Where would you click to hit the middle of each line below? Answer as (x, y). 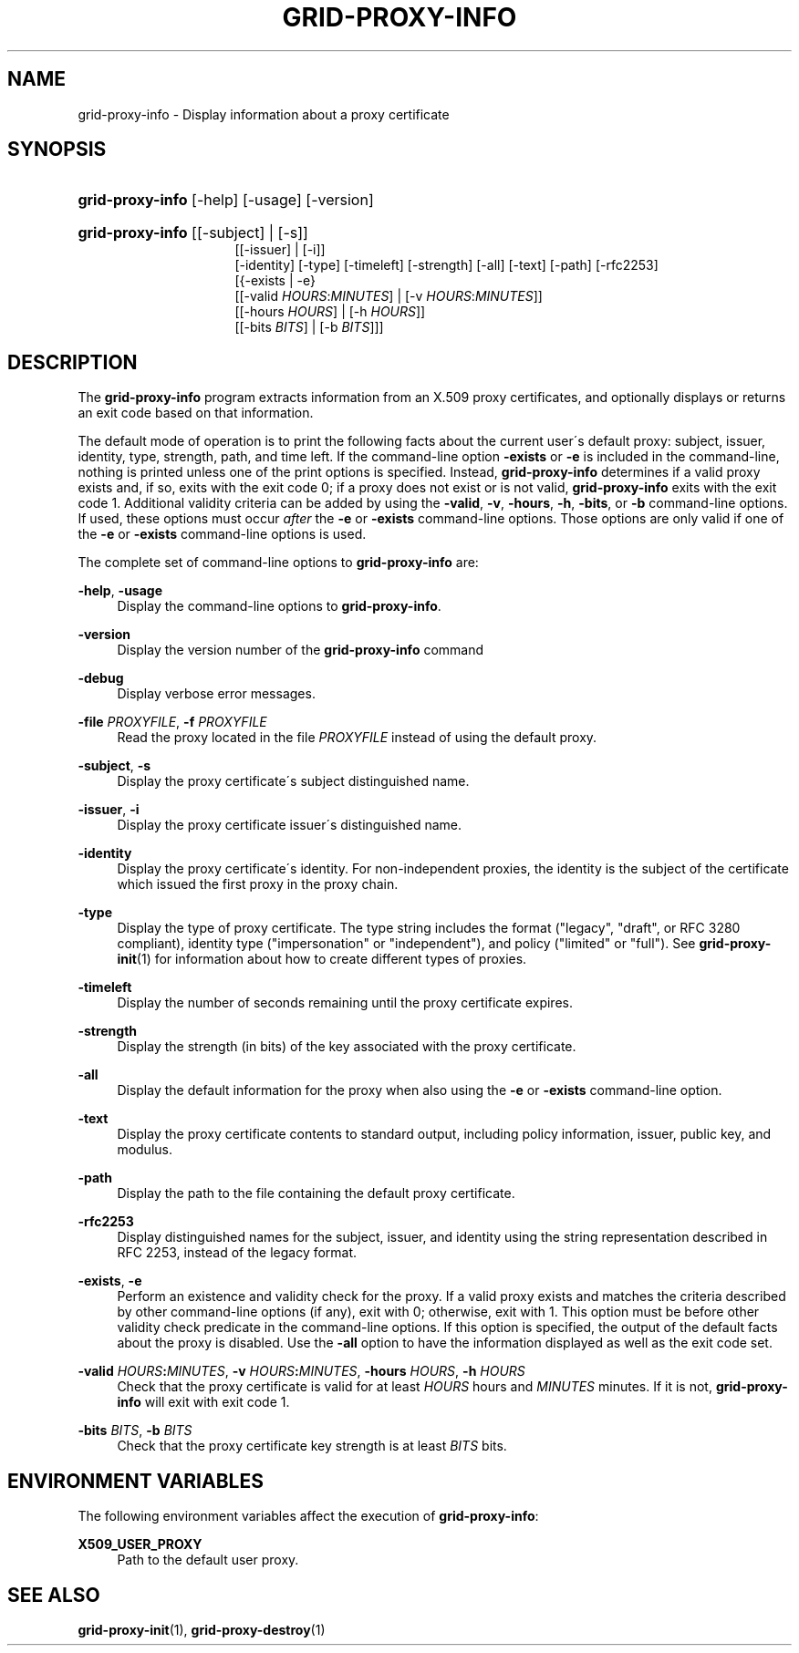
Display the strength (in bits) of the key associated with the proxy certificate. (347, 1047)
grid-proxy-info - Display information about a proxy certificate (264, 114)
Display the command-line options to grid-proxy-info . (279, 606)
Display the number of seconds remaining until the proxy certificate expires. (345, 1003)
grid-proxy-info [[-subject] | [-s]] (193, 233)
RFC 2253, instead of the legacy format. (237, 1253)
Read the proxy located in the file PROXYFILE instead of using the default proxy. (357, 738)
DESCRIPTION (73, 362)
